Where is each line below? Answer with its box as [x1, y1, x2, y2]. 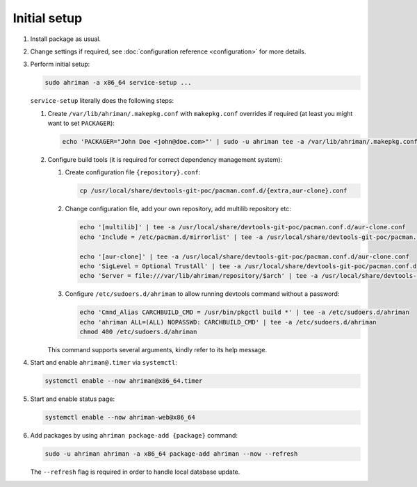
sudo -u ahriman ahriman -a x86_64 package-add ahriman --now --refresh [44, 450, 298, 458]
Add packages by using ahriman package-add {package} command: [30, 431, 238, 440]
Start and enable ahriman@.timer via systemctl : [30, 358, 177, 367]
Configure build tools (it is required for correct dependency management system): [47, 156, 283, 164]
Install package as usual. [30, 35, 101, 43]
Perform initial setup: [30, 60, 90, 69]
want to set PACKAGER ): [47, 119, 115, 128]
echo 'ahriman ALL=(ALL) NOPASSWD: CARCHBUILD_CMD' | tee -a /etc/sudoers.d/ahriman [79, 318, 377, 326]
